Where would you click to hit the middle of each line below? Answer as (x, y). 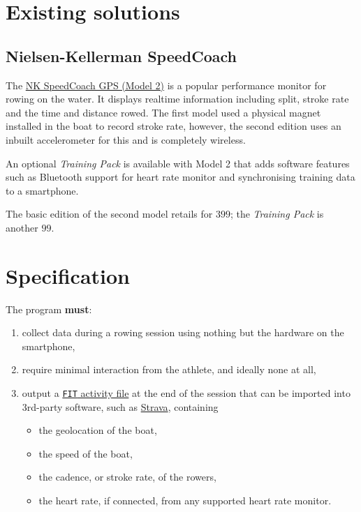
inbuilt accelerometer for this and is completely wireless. (126, 139)
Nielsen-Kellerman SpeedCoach (121, 55)
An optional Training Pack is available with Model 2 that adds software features (178, 163)
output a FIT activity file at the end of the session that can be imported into (186, 393)
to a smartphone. (42, 190)
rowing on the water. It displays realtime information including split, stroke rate (177, 99)
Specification (68, 275)
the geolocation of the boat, (98, 430)
